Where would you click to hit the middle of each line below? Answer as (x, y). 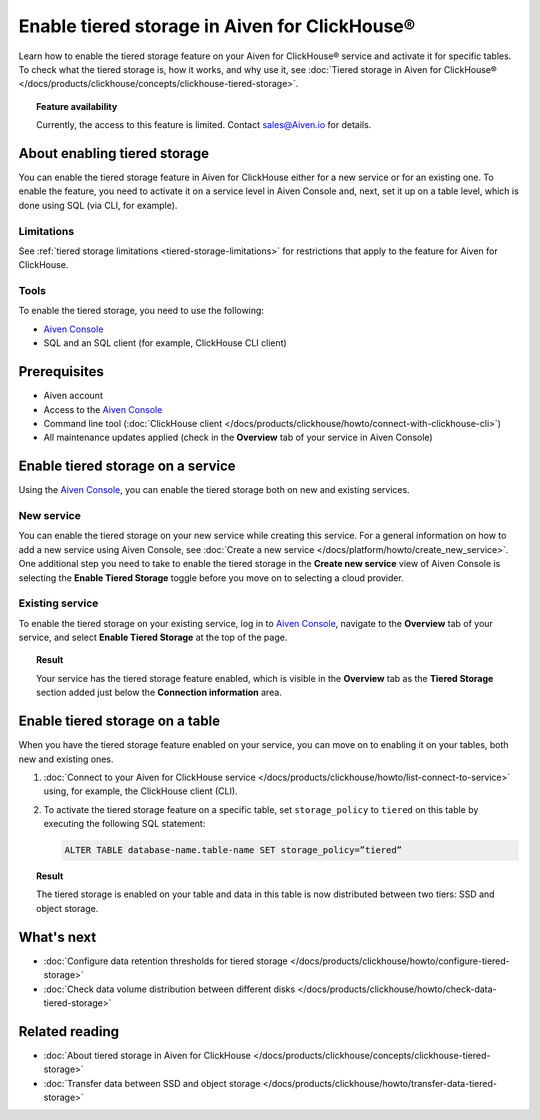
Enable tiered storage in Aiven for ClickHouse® (217, 26)
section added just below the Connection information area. (159, 692)
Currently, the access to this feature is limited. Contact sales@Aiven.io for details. (204, 125)
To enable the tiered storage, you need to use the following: (141, 311)
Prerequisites (61, 371)
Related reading (69, 1031)
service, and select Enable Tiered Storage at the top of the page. (153, 637)
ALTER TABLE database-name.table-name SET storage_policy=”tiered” (233, 850)
